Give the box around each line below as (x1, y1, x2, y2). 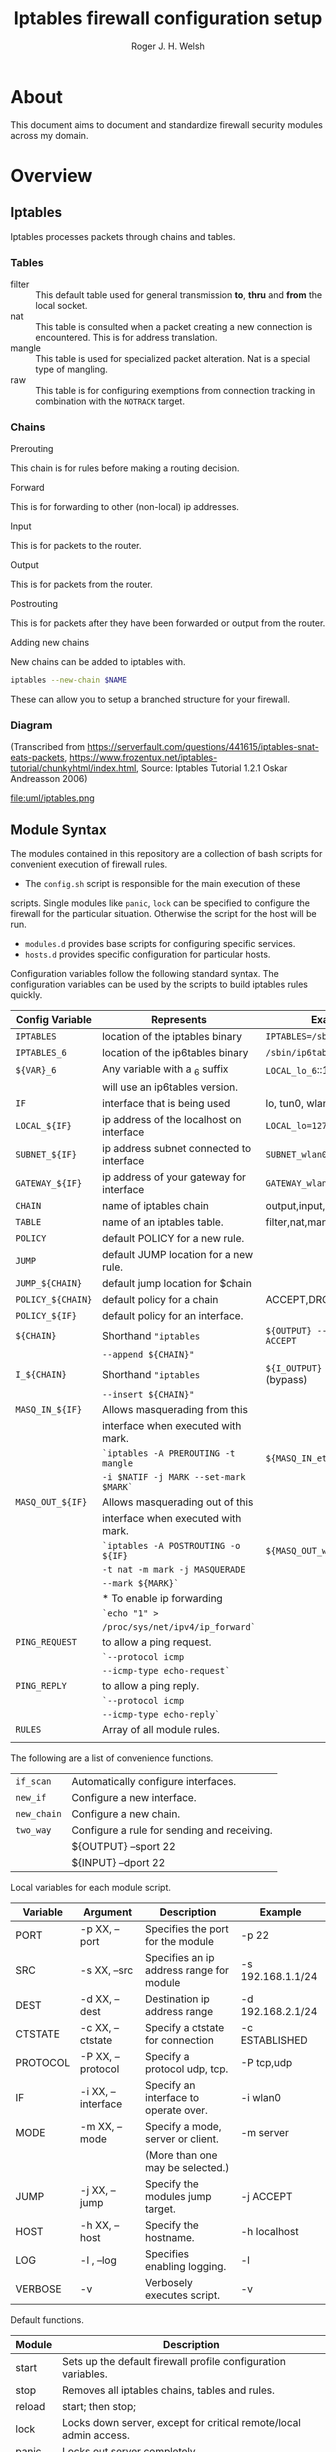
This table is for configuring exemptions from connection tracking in (35, 384, 316, 396)
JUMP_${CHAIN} (15, 1278, 83, 1289)
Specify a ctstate (144, 2021, 225, 2035)
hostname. (144, 2231, 195, 2245)
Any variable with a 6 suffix (101, 1062, 229, 1078)
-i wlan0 (240, 2091, 282, 2105)
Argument (83, 1905, 133, 1919)
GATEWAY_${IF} (15, 1178, 83, 1189)
